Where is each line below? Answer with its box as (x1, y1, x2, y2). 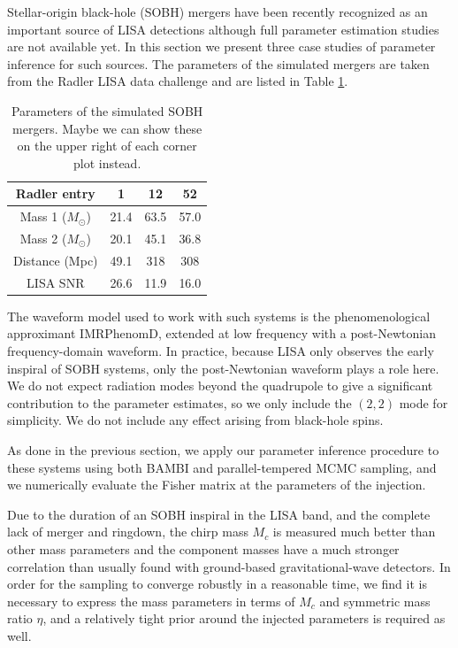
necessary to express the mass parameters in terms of (7, 591, 295, 610)
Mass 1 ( (19, 207, 67, 226)
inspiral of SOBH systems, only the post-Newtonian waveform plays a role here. (7, 359, 439, 377)
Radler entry (15, 184, 95, 203)
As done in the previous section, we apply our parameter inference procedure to (7, 440, 439, 459)
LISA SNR (27, 273, 85, 291)
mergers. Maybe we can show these (12, 119, 202, 137)
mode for (399, 393, 448, 412)
